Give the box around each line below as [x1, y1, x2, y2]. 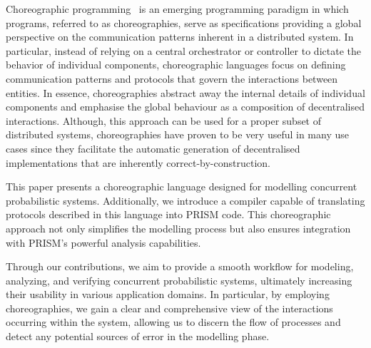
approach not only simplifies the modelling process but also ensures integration [6, 220, 351, 235]
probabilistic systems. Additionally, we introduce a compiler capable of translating [6, 193, 365, 208]
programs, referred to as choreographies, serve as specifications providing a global [6, 15, 362, 30]
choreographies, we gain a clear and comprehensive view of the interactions [6, 300, 333, 315]
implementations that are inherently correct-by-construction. [6, 155, 270, 170]
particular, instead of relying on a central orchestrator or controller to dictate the [6, 43, 361, 58]
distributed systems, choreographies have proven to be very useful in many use [6, 127, 349, 142]
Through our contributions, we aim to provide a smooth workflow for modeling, [6, 259, 354, 274]
